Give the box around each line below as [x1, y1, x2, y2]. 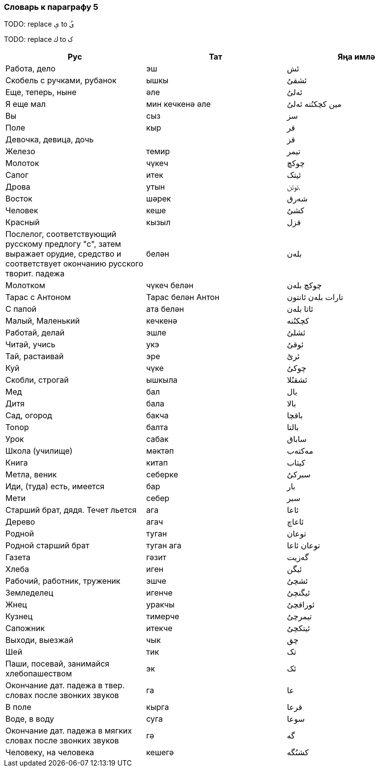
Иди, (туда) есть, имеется [5, 481, 105, 492]
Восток [5, 194, 32, 204]
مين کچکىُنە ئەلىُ [286, 99, 342, 109]
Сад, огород [5, 410, 52, 421]
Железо [5, 146, 35, 157]
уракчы [146, 600, 175, 610]
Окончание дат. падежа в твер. [5, 680, 125, 691]
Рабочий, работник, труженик [5, 576, 121, 586]
